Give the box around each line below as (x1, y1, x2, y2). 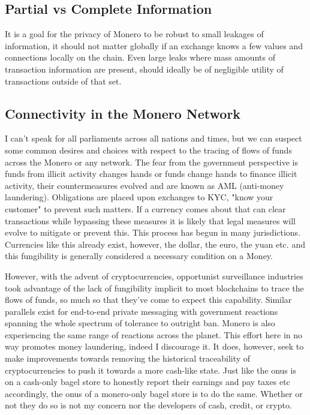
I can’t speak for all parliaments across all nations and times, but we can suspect (5, 132, 302, 145)
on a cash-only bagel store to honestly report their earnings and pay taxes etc (5, 375, 290, 388)
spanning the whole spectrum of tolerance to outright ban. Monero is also (5, 317, 275, 329)
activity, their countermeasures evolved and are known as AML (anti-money (5, 179, 284, 191)
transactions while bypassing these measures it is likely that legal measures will (5, 214, 296, 227)
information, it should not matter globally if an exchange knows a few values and (5, 39, 303, 52)
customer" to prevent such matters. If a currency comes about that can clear (5, 202, 286, 215)
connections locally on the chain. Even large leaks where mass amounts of (5, 51, 275, 64)
